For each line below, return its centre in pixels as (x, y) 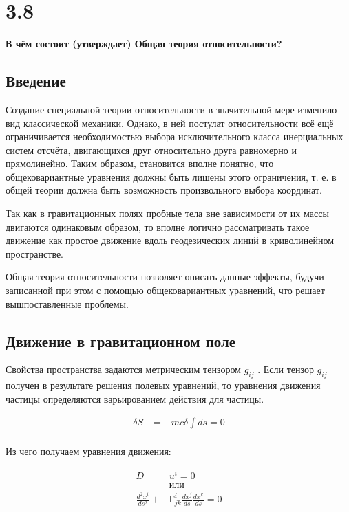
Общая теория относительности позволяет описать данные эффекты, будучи (165, 277)
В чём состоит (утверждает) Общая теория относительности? (144, 44)
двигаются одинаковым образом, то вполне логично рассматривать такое (158, 226)
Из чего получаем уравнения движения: (88, 451)
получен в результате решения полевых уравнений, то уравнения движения (163, 385)
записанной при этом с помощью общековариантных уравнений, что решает (165, 290)
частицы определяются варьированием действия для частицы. (135, 398)
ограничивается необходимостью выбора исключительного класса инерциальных (174, 136)
